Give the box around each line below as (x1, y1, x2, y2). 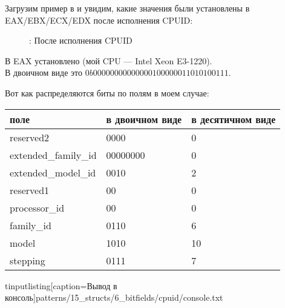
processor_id (10, 200, 65, 215)
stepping (10, 253, 45, 267)
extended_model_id (10, 165, 96, 179)
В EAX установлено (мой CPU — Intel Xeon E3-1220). (5, 54, 212, 67)
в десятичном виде (191, 112, 276, 126)
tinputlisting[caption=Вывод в (5, 279, 117, 292)
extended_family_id (10, 147, 97, 162)
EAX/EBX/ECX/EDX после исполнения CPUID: (5, 13, 193, 26)
